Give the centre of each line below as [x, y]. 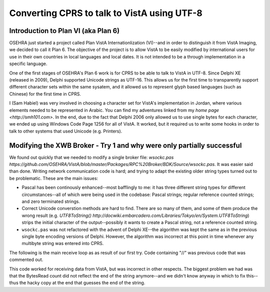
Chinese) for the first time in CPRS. [45, 94]
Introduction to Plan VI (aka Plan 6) [64, 31]
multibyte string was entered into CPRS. [63, 243]
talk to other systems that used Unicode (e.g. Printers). [66, 131]
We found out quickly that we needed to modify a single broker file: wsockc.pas [91, 157]
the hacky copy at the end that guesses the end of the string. [82, 283]
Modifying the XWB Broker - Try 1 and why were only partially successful [125, 145]
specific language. [28, 64]
